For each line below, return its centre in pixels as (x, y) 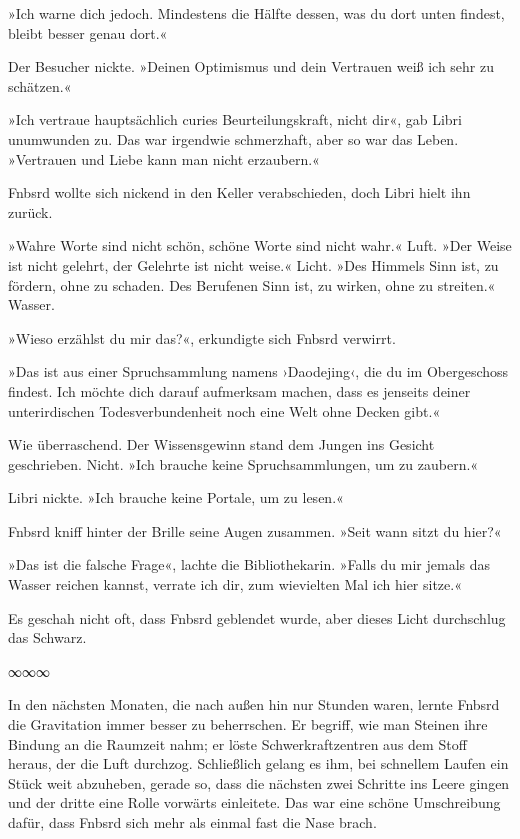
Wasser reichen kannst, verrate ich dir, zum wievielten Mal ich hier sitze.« (235, 584)
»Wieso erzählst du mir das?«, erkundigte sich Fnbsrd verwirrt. (202, 337)
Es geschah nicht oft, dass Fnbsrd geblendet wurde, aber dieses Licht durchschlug (257, 617)
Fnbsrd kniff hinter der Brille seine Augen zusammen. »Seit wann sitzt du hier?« (255, 530)
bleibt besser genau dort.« (88, 32)
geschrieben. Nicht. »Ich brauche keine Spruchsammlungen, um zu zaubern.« (243, 463)
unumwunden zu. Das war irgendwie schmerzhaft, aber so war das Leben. (233, 138)
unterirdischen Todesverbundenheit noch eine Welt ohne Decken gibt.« (224, 410)
